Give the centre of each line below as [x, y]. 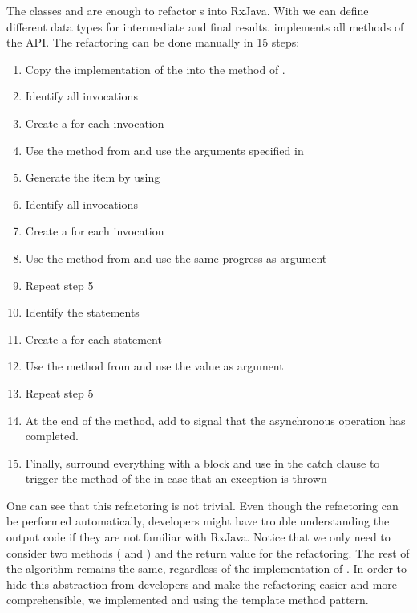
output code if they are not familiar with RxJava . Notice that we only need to [198, 537]
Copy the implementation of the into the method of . [155, 69]
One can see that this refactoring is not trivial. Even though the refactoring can [202, 505]
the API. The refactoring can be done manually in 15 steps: [153, 42]
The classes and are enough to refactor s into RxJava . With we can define [188, 10]
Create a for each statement [93, 339]
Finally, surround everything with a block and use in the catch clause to [202, 462]
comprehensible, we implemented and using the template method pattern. [188, 600]
